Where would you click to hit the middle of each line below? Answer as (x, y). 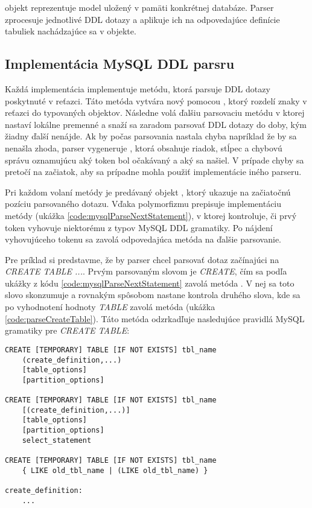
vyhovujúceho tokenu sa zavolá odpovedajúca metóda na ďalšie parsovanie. (143, 239)
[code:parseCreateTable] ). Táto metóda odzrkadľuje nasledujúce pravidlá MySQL (155, 318)
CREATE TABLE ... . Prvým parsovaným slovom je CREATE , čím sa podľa (146, 271)
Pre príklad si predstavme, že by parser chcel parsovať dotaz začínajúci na (142, 259)
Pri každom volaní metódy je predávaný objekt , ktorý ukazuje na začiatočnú (148, 192)
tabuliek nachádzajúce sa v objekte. (71, 31)
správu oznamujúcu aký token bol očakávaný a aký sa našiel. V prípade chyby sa (154, 160)
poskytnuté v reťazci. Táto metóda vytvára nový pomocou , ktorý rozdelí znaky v (156, 100)
